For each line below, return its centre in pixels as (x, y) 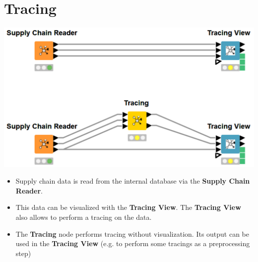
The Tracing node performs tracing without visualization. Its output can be (132, 233)
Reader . (29, 190)
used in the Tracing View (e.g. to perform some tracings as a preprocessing (133, 243)
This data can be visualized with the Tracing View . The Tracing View (128, 207)
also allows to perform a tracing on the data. (84, 217)
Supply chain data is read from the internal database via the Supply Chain (133, 181)
